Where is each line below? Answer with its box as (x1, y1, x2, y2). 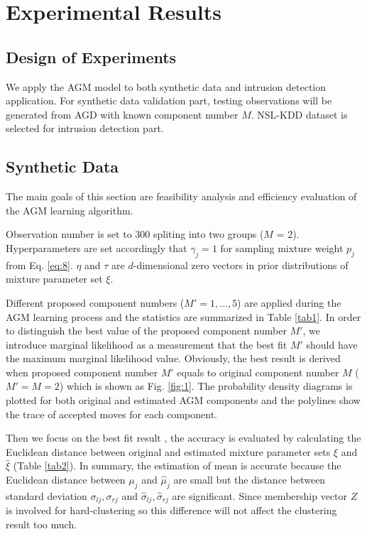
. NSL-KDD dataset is (251, 107, 348, 121)
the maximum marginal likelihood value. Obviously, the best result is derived (6, 351, 341, 366)
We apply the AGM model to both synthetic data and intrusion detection (6, 79, 327, 94)
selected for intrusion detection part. (6, 121, 164, 136)
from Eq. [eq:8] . (6, 257, 73, 272)
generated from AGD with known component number (6, 107, 239, 121)
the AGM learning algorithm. (6, 202, 133, 217)
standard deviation (6, 488, 87, 503)
